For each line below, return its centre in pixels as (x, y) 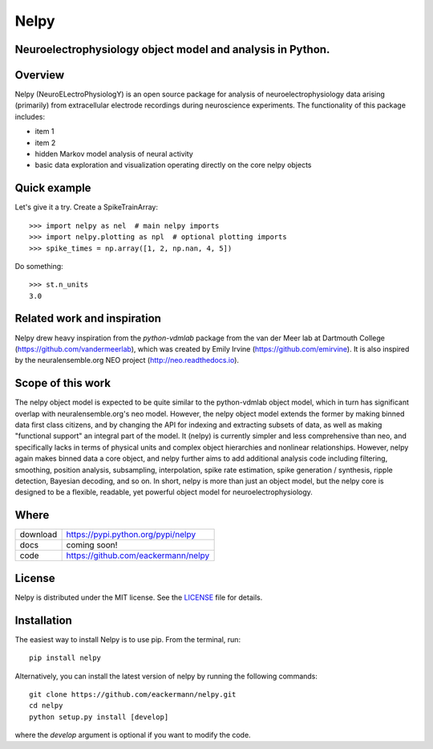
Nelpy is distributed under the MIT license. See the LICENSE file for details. (139, 597)
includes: (30, 116)
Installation (43, 620)
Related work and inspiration (88, 318)
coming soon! (92, 545)
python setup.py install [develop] (99, 717)
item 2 (45, 142)
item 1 (45, 132)
